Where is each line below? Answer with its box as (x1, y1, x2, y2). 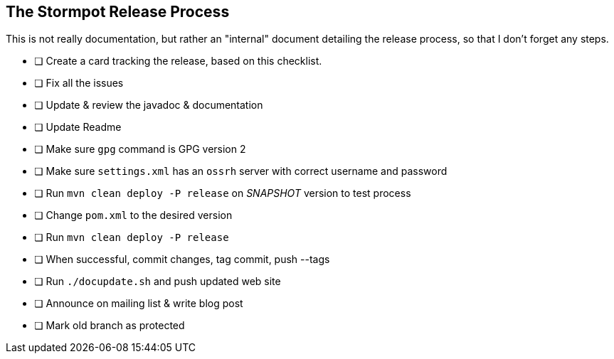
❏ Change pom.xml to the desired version (34, 209, 233, 222)
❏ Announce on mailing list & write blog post (34, 297, 243, 310)
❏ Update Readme (34, 121, 122, 134)
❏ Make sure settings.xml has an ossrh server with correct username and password (34, 165, 448, 178)
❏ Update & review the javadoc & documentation (34, 99, 263, 112)
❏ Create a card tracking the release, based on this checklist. (34, 55, 322, 68)
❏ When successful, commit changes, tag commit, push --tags (34, 253, 330, 266)
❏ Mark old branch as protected (34, 319, 185, 332)
